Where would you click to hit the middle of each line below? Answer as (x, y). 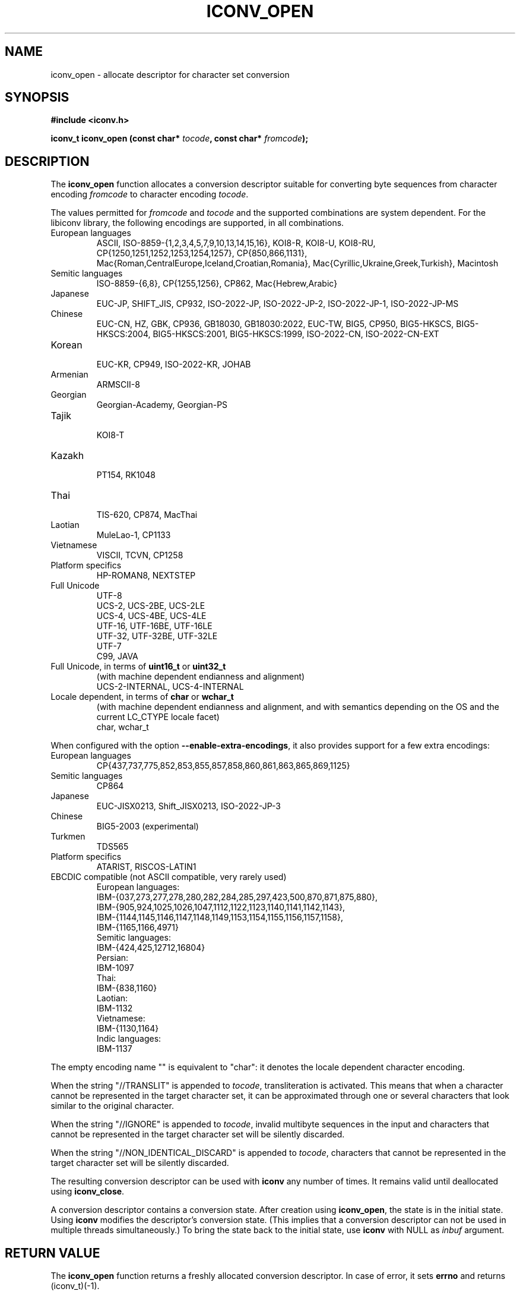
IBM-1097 (115, 968)
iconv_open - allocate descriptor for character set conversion (170, 74)
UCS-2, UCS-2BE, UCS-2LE (151, 606)
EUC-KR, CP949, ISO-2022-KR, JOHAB (174, 364)
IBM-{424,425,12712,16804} (151, 948)
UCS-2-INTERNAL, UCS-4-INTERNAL (170, 687)
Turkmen (68, 837)
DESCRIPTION (47, 161)
